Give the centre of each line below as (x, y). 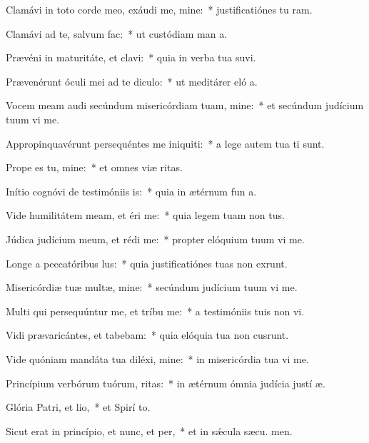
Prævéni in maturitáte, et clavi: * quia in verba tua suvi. (131, 57)
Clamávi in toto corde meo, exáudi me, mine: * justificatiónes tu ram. (159, 9)
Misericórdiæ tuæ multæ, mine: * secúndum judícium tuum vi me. (152, 287)
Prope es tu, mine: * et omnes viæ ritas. (94, 167)
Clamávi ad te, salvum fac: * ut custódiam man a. (117, 33)
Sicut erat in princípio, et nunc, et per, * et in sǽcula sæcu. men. (149, 431)
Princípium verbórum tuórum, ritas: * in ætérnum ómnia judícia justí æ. (166, 383)
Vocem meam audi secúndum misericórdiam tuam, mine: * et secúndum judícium (185, 105)
